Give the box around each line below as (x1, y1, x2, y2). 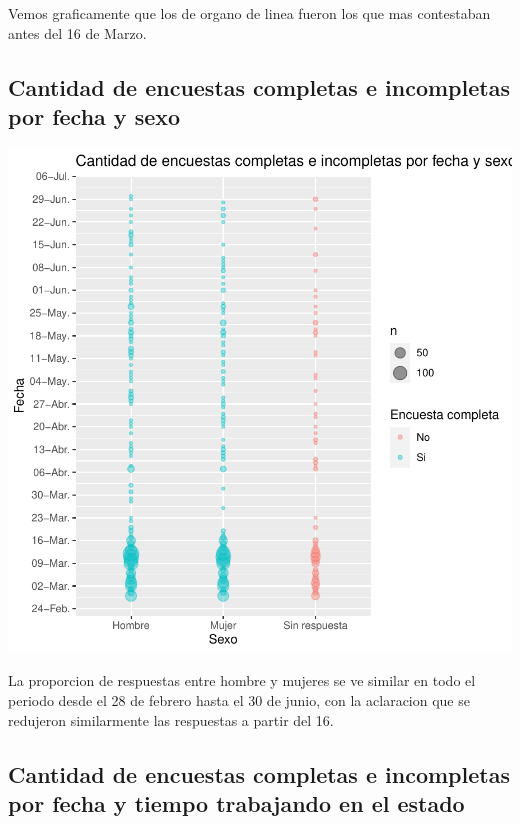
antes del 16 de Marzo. (8, 22, 147, 43)
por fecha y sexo (8, 100, 181, 131)
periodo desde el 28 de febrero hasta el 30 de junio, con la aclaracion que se (8, 689, 470, 710)
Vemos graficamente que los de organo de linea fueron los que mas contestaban (8, 3, 491, 23)
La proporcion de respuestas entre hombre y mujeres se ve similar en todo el (8, 670, 476, 691)
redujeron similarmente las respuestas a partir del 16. (8, 709, 334, 730)
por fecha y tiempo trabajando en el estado (8, 787, 465, 818)
